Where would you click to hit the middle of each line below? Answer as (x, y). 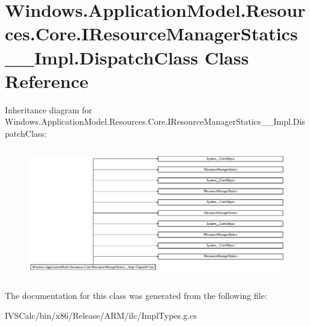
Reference (47, 80)
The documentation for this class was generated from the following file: (136, 295)
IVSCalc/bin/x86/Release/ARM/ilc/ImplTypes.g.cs (101, 315)
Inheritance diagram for (49, 109)
